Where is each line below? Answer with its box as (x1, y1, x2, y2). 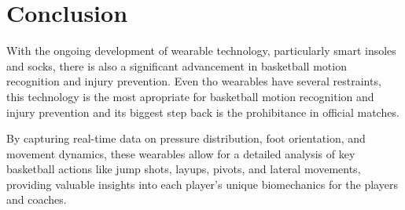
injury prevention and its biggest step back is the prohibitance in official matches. (6, 103, 399, 120)
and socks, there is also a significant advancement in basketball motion (6, 57, 347, 74)
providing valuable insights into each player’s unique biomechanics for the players (6, 176, 398, 192)
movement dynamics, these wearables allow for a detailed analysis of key (6, 145, 355, 161)
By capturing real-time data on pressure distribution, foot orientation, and (6, 130, 366, 147)
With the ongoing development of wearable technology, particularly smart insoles (6, 42, 396, 59)
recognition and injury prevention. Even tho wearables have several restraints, (6, 73, 381, 89)
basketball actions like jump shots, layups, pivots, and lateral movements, (6, 161, 361, 177)
